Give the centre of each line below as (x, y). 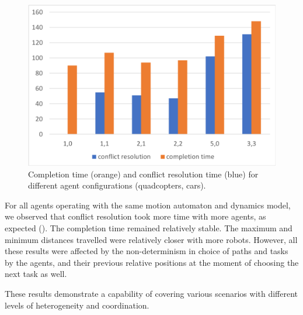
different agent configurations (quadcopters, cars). (117, 185)
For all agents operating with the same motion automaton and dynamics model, (148, 205)
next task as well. (36, 274)
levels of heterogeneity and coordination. (77, 305)
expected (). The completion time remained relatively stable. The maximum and (149, 228)
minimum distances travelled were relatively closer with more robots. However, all (151, 239)
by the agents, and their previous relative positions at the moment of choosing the (152, 262)
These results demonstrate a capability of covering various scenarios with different (151, 294)
